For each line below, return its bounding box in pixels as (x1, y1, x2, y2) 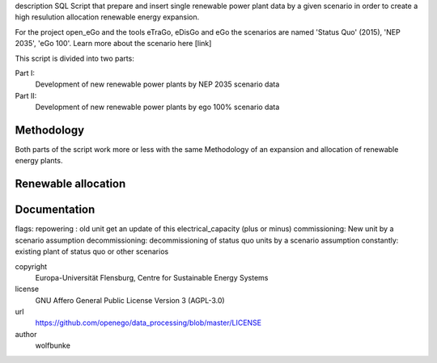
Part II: (15, 91, 37, 100)
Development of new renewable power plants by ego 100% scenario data (35, 102, 280, 112)
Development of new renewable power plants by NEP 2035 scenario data (35, 79, 280, 89)
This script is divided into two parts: (15, 53, 135, 63)
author (15, 329, 37, 339)
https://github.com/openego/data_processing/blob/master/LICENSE (35, 318, 262, 327)
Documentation (15, 203, 95, 217)
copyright (15, 261, 48, 271)
